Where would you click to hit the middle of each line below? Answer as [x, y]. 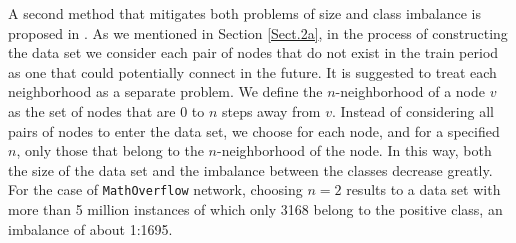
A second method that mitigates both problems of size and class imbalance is [245, 13]
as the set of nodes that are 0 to [106, 110]
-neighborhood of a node [410, 91]
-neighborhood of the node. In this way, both [354, 150]
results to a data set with [423, 189]
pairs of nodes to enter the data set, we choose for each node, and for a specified [254, 130]
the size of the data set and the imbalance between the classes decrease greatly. [250, 169]
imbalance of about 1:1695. [90, 228]
